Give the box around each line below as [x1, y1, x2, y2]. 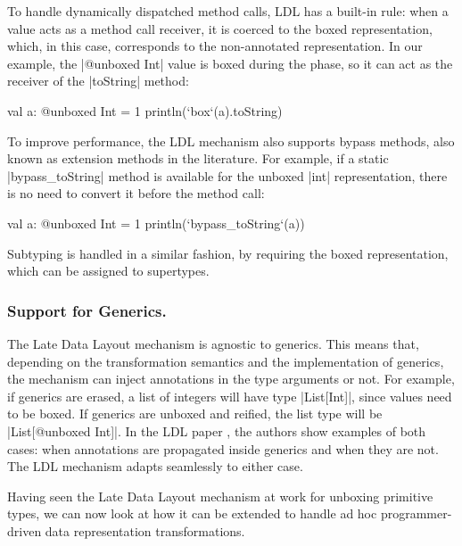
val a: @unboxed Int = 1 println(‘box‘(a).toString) [7, 101, 283, 120]
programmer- [380, 504, 452, 523]
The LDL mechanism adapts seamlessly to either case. [7, 457, 303, 476]
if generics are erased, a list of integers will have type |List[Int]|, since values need [7, 386, 452, 405]
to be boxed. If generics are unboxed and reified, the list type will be [7, 404, 383, 423]
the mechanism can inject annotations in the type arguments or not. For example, [7, 369, 455, 388]
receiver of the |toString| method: [7, 71, 189, 90]
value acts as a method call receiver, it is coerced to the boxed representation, [7, 19, 433, 37]
